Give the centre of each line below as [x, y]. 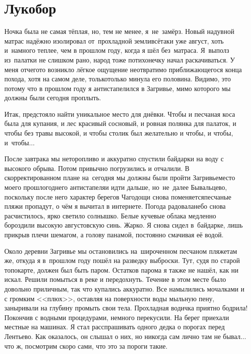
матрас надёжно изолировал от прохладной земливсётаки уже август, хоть [114, 40]
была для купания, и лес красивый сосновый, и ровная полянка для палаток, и [120, 123]
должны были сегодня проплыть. [53, 98]
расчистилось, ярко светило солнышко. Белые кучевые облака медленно [110, 215]
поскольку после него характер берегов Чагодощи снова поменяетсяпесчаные [118, 196]
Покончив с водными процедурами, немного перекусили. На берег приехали [117, 317]
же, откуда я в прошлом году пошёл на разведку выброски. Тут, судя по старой [122, 260]
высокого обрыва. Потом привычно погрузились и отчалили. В [97, 168]
